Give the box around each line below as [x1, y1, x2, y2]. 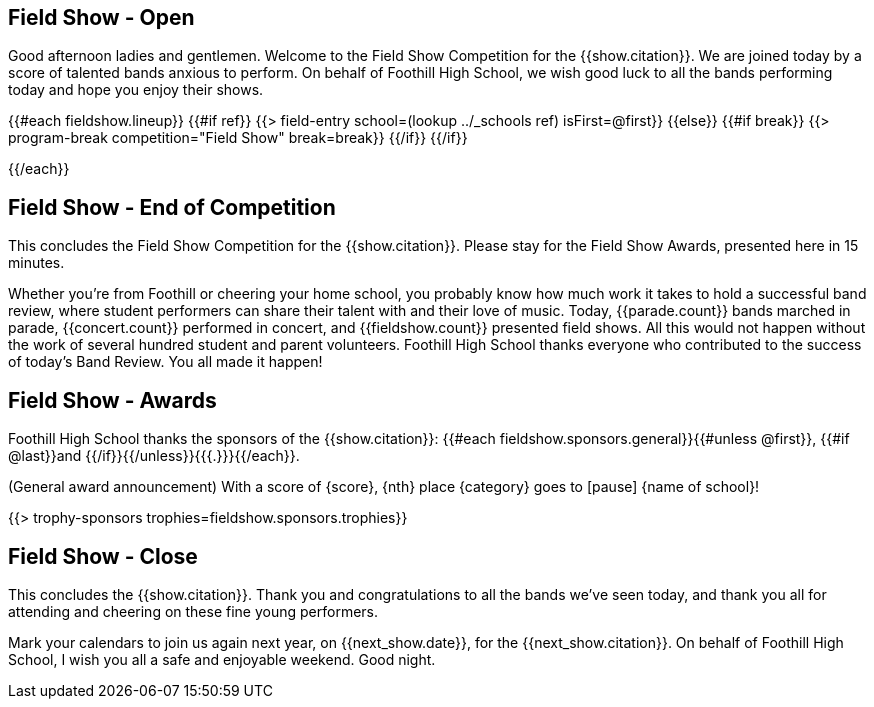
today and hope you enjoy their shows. [8, 81, 264, 99]
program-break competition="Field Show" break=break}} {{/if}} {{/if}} [8, 129, 468, 147]
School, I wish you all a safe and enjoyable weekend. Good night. [8, 650, 436, 668]
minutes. [8, 254, 65, 272]
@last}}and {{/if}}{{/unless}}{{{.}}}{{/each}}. [8, 447, 300, 465]
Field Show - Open [8, 5, 195, 30]
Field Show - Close [8, 543, 198, 569]
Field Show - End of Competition [8, 194, 336, 220]
